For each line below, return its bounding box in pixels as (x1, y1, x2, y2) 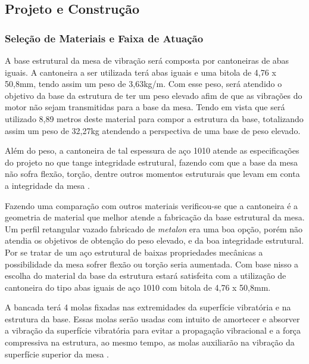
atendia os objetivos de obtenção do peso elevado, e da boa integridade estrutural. (5, 234, 304, 247)
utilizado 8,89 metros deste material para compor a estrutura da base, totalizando (5, 112, 304, 125)
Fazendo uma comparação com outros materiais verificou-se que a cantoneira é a (5, 199, 298, 211)
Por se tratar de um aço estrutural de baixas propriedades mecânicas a (5, 245, 263, 258)
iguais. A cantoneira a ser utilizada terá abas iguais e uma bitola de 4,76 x (5, 66, 276, 78)
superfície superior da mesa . (5, 347, 109, 360)
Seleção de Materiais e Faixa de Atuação (5, 30, 204, 45)
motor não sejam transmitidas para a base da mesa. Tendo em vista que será (5, 101, 285, 113)
